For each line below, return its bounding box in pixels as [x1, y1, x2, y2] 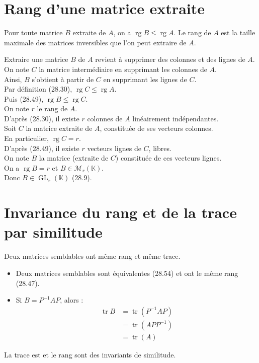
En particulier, [4, 133, 49, 143]
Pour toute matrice [4, 27, 63, 38]
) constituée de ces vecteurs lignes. [115, 153, 222, 163]
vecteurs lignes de [87, 142, 141, 153]
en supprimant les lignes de [103, 74, 187, 84]
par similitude [4, 222, 103, 242]
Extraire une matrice [4, 54, 68, 64]
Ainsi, [4, 74, 22, 84]
